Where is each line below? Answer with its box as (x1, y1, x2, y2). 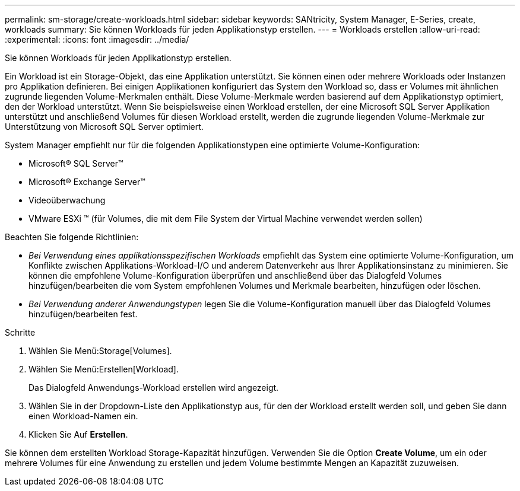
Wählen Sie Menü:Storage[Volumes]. (28, 346, 172, 356)
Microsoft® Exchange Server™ (28, 177, 145, 187)
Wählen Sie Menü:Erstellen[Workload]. (28, 364, 179, 374)
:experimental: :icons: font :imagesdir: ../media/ (5, 34, 189, 44)
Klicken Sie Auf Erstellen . (28, 429, 128, 439)
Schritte (5, 327, 36, 337)
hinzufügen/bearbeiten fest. (28, 309, 138, 319)
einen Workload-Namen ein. (28, 411, 138, 421)
